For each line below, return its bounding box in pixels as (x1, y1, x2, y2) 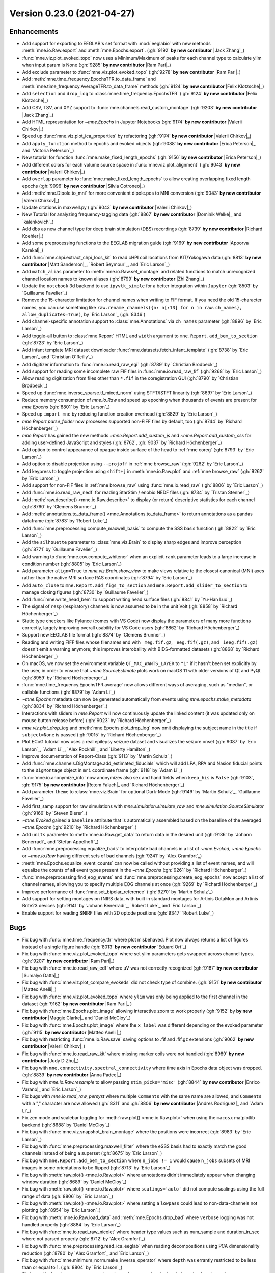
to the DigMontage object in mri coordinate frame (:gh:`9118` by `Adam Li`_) (22, 767, 183, 773)
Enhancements (9, 27, 59, 36)
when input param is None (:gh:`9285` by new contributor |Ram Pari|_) (22, 62, 172, 68)
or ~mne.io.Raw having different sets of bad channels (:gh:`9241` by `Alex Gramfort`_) (22, 853, 202, 859)
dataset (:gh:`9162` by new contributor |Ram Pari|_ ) (22, 1001, 132, 1007)
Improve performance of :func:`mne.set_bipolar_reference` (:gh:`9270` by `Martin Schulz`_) (22, 889, 213, 895)
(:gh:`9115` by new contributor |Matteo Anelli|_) (22, 1029, 122, 1035)
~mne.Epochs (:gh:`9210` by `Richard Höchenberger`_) (22, 824, 137, 831)
